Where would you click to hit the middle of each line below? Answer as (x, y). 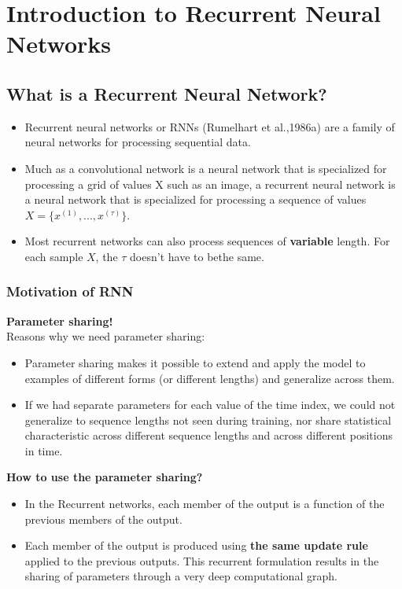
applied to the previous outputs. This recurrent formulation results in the (202, 560)
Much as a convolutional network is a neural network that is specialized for (206, 168)
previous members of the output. (103, 519)
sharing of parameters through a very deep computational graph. (181, 576)
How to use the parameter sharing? (105, 477)
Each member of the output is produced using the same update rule (196, 545)
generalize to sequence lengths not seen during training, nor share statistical (208, 420)
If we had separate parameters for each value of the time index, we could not (210, 405)
